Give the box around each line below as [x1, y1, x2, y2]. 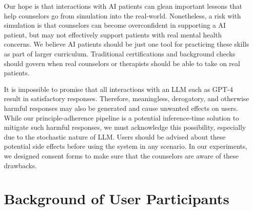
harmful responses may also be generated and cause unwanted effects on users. [4, 103, 238, 113]
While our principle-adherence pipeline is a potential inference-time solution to [4, 112, 239, 123]
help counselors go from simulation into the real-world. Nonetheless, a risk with [4, 10, 241, 20]
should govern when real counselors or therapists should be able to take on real [4, 58, 240, 68]
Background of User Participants [4, 189, 230, 209]
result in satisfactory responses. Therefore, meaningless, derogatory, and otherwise [4, 93, 249, 104]
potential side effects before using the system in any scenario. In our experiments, [4, 141, 248, 151]
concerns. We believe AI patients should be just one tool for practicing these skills [4, 39, 249, 49]
